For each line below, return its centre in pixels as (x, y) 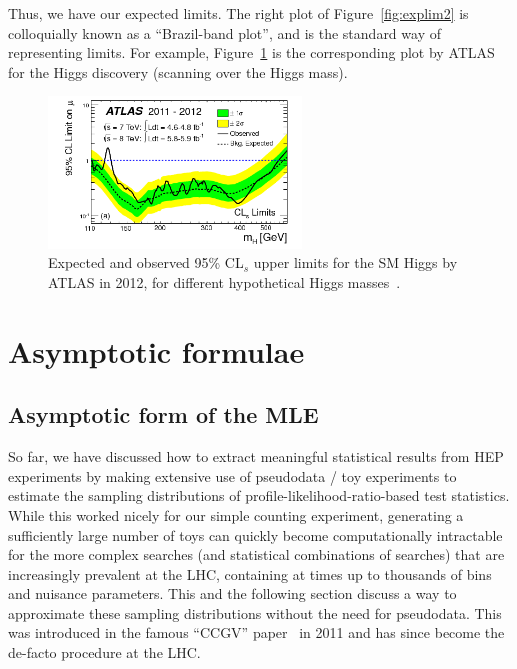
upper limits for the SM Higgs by (355, 262)
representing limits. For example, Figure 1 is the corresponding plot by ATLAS (251, 52)
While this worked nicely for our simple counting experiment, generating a (236, 514)
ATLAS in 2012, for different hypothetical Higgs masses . (224, 281)
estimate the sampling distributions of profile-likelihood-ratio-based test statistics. (259, 495)
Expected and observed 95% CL (146, 262)
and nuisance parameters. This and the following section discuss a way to (232, 593)
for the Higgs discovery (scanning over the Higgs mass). (178, 71)
